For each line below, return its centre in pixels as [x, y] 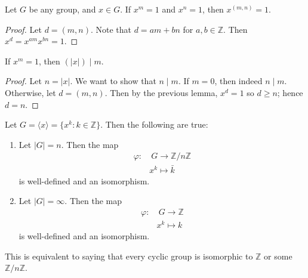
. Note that [111, 29]
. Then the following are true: [154, 124]
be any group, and [62, 9]
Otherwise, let [30, 92]
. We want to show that [113, 81]
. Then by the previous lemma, [161, 92]
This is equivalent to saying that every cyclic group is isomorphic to [129, 256]
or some [278, 256]
